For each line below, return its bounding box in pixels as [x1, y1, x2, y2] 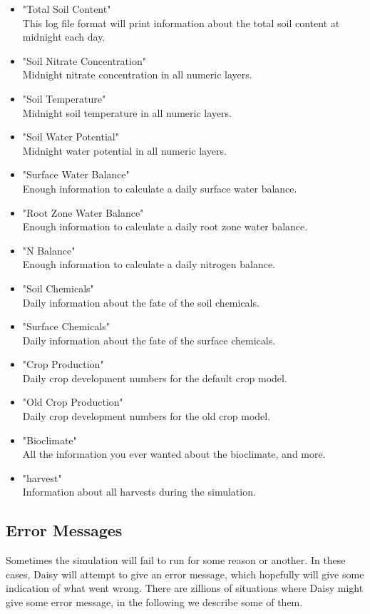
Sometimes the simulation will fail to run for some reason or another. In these [6, 553, 346, 568]
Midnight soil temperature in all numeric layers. [22, 105, 232, 120]
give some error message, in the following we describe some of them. [6, 595, 303, 610]
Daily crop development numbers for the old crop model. [22, 409, 271, 424]
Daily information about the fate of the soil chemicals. [22, 295, 259, 309]
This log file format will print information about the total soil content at [22, 15, 340, 30]
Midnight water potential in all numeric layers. [22, 143, 227, 158]
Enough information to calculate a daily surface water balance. [22, 180, 297, 195]
